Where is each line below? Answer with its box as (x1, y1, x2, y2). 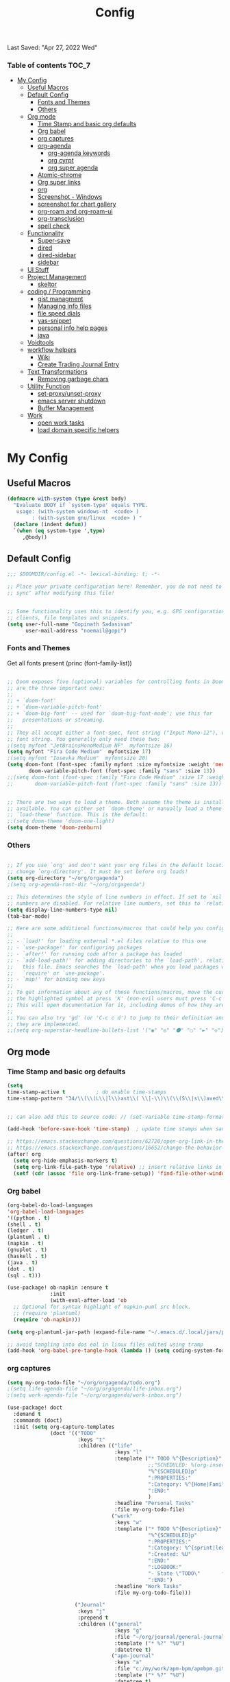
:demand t (13, 1411, 41, 1418)
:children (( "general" (77, 1621, 142, 1628)
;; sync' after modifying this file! (7, 590, 115, 597)
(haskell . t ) (7, 1253, 48, 1259)
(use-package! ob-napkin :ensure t (7, 1284, 109, 1291)
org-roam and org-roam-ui (37, 207, 113, 215)
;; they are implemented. (7, 1021, 81, 1028)
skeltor (37, 280, 57, 289)
